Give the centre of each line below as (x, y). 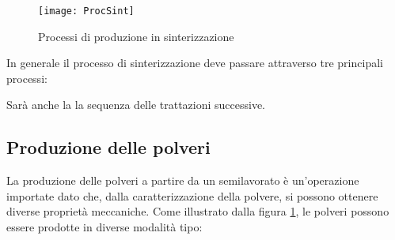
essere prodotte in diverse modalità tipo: (104, 227)
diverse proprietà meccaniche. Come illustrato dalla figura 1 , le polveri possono (198, 211)
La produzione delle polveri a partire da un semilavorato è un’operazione (183, 180)
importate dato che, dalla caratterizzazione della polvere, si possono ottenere (192, 195)
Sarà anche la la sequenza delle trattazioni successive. (136, 105)
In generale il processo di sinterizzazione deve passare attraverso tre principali (195, 63)
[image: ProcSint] (86, 11)
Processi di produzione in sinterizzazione (136, 36)
